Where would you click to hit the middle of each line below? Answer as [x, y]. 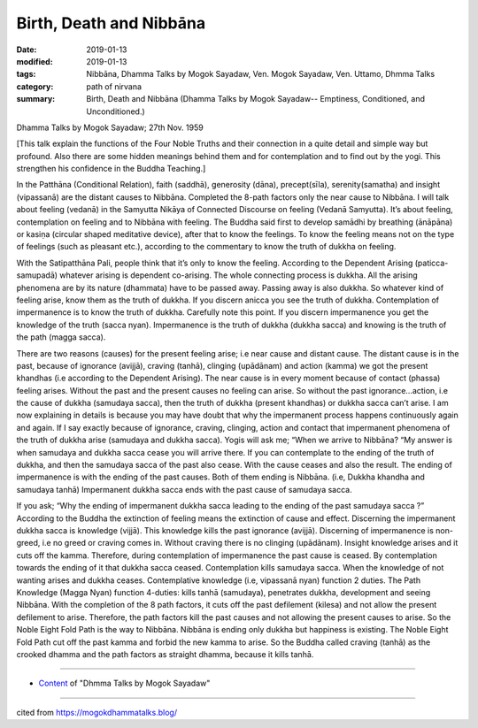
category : [35, 86]
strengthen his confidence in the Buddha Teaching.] [111, 169]
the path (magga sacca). [61, 337]
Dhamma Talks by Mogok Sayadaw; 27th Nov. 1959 [110, 127]
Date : [27, 50]
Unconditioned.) [116, 111]
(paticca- [432, 263]
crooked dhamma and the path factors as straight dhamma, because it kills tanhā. [165, 654]
